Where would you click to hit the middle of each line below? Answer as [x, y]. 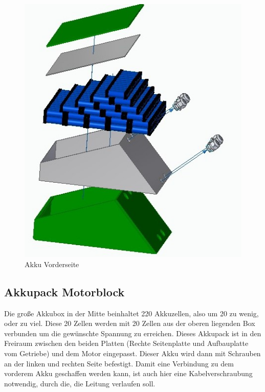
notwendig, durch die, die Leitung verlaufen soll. [80, 383]
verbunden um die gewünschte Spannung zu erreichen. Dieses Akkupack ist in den [133, 333]
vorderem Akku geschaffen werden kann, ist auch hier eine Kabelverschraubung [128, 373]
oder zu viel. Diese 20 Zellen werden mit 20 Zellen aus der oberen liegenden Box [130, 323]
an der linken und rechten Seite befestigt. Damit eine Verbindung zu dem [119, 363]
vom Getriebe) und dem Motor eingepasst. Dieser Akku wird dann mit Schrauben [132, 353]
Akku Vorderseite [52, 264]
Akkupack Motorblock [64, 291]
